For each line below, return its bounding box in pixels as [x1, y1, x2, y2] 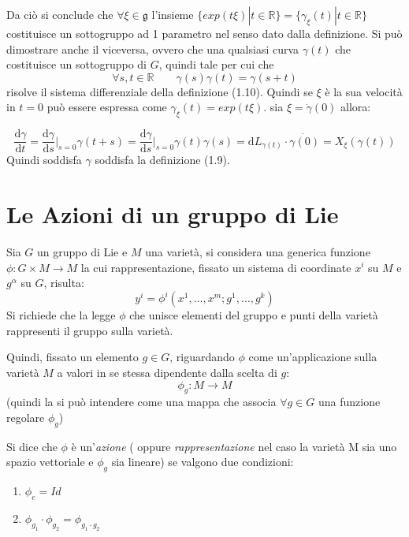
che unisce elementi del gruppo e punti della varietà [129, 307, 378, 323]
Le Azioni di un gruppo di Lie [6, 198, 339, 230]
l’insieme [151, 6, 194, 22]
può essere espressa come [46, 99, 167, 115]
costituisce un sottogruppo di [6, 56, 147, 73]
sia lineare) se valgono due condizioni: [111, 453, 294, 470]
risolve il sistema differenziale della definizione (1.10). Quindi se [6, 83, 313, 99]
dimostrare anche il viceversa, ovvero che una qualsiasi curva [6, 40, 299, 57]
